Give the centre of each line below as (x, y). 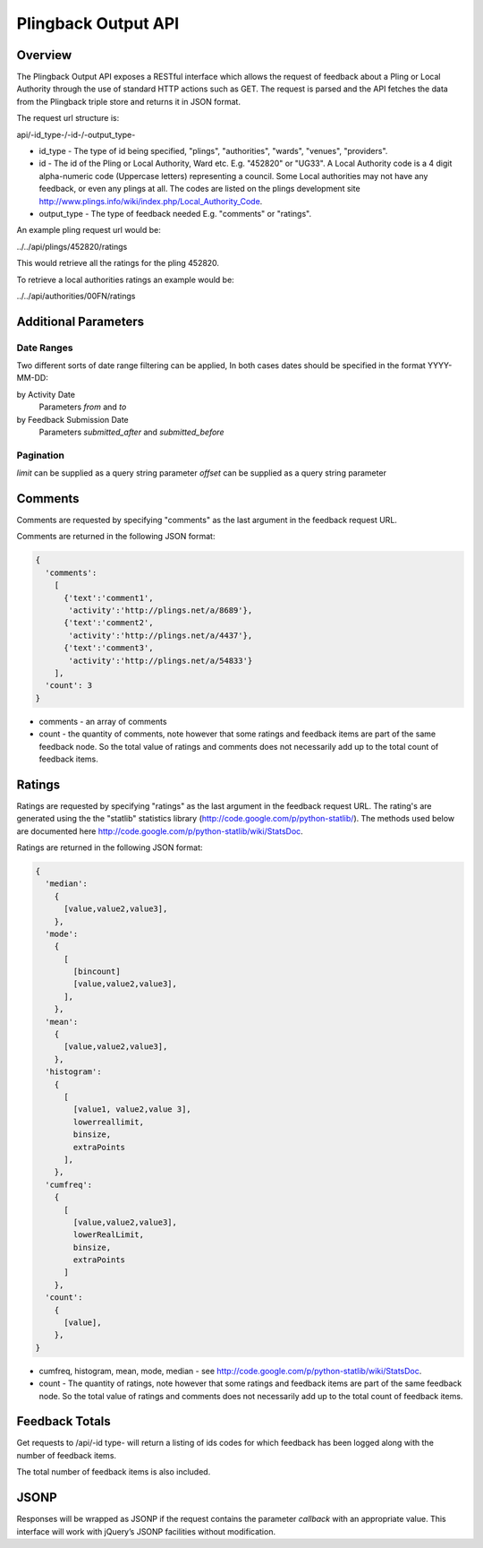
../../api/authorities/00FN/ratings (76, 296)
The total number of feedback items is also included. (114, 1472)
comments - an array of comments (103, 721)
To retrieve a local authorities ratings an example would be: (125, 279)
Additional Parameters (80, 321)
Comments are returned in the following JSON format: (116, 537)
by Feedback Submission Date (72, 419)
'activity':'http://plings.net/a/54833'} (161, 660)
